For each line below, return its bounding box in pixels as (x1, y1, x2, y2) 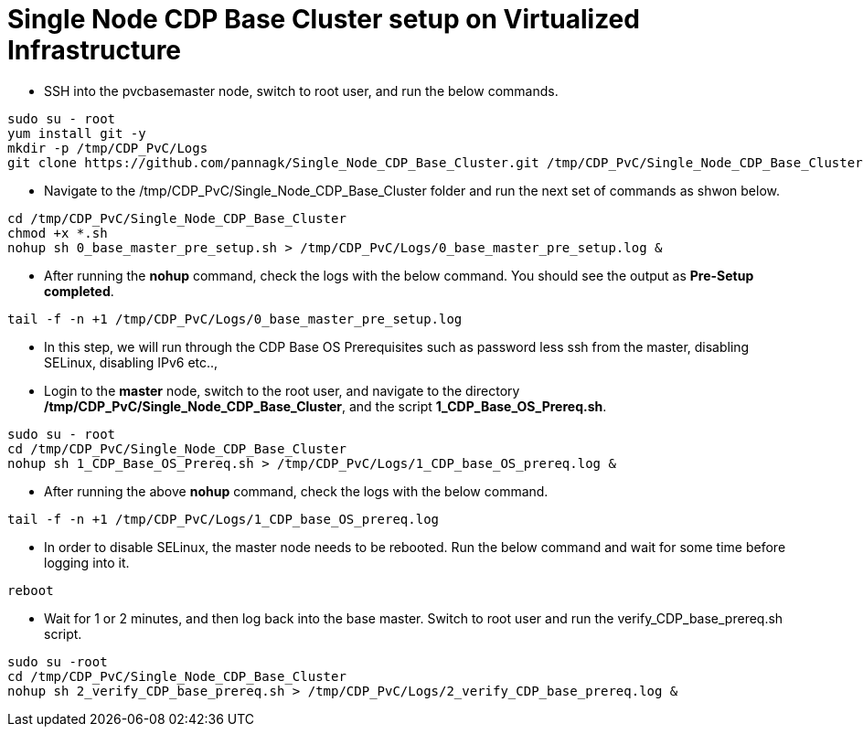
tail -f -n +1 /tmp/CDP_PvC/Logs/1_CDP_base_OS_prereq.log (7, 511, 440, 527)
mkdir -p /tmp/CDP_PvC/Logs (7, 140, 208, 155)
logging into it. (44, 554, 130, 570)
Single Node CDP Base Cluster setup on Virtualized (7, 4, 640, 35)
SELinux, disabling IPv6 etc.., (44, 354, 218, 370)
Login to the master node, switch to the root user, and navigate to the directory (44, 382, 520, 399)
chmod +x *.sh (7, 225, 108, 240)
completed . (44, 282, 114, 299)
